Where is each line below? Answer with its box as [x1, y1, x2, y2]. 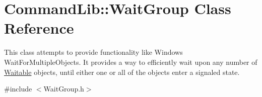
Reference [4, 18, 74, 38]
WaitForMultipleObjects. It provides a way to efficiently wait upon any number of [4, 56, 257, 67]
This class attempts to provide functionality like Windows [4, 47, 183, 57]
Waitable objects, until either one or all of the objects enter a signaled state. [4, 66, 240, 77]
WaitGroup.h [43, 83, 84, 94]
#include [4, 83, 32, 94]
